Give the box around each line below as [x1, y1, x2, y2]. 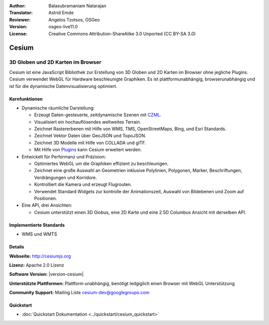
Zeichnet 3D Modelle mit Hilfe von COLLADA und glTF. [34, 140, 146, 146]
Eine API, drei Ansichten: [21, 202, 72, 208]
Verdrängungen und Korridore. [34, 174, 97, 180]
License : [9, 30, 27, 37]
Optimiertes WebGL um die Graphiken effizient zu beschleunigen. [34, 161, 169, 166]
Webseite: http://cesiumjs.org [9, 253, 71, 259]
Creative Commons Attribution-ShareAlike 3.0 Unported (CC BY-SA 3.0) [48, 30, 196, 37]
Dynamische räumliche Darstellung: [21, 105, 95, 111]
